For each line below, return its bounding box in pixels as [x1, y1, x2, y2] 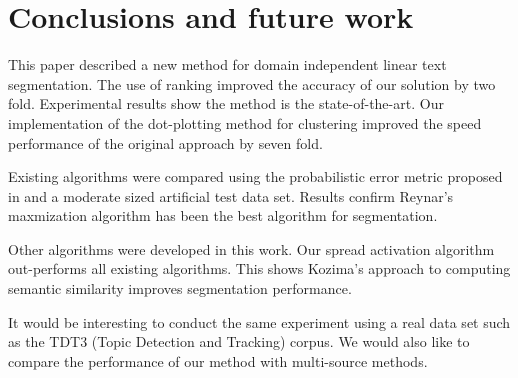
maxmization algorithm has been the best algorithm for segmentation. [8, 205, 438, 226]
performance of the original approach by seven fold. [8, 132, 323, 153]
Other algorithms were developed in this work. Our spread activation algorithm [8, 238, 495, 259]
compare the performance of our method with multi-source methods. [8, 350, 428, 371]
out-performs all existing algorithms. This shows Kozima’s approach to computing [8, 258, 511, 279]
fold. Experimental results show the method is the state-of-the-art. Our [8, 93, 444, 114]
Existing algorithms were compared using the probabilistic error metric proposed [8, 166, 503, 187]
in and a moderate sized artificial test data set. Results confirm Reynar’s [8, 185, 454, 206]
